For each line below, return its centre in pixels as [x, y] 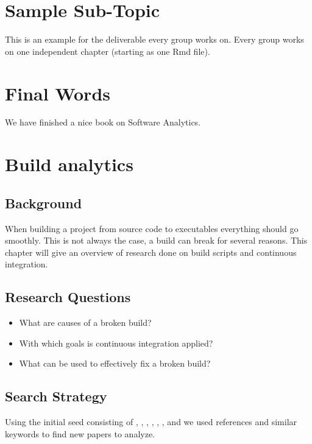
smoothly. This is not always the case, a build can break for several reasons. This [156, 240]
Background [44, 203]
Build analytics [69, 164]
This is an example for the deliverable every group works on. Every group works [154, 39]
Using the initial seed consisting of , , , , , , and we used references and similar [151, 422]
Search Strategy [56, 396]
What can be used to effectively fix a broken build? [115, 363]
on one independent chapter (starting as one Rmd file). [108, 51]
